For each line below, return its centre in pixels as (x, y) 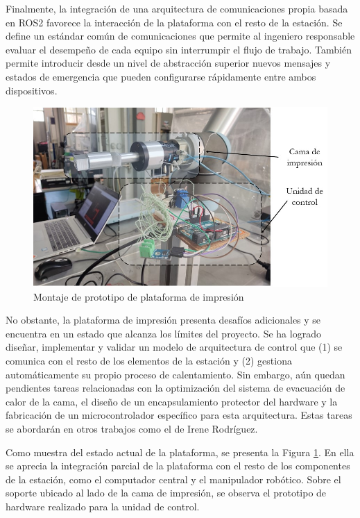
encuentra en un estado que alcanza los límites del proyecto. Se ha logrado (163, 333)
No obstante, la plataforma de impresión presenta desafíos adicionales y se (163, 320)
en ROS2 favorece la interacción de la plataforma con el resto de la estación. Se (174, 22)
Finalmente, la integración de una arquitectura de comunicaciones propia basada (177, 8)
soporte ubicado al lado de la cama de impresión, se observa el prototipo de (166, 493)
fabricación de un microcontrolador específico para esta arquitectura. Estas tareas (179, 415)
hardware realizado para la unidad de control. (103, 506)
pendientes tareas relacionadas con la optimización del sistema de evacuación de (175, 388)
